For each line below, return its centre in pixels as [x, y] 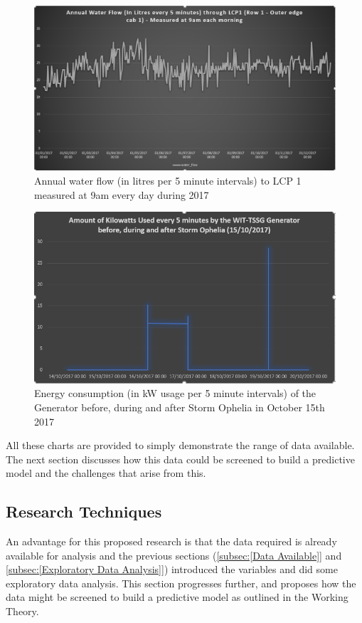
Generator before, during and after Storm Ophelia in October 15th [180, 407]
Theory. [22, 611]
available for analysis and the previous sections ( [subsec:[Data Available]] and [174, 555]
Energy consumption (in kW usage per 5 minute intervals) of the [175, 393]
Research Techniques [84, 511]
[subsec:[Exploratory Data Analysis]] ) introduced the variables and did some [172, 569]
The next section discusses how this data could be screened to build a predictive [180, 459]
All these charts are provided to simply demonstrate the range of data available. [180, 445]
